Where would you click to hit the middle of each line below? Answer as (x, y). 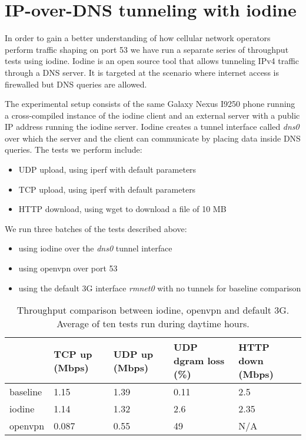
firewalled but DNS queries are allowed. (76, 84)
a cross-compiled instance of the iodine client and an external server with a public (152, 115)
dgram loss (199, 361)
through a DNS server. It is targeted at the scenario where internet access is (142, 72)
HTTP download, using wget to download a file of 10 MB (122, 209)
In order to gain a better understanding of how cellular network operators (138, 38)
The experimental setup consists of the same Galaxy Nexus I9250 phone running (150, 104)
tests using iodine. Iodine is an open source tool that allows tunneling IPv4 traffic (152, 61)
